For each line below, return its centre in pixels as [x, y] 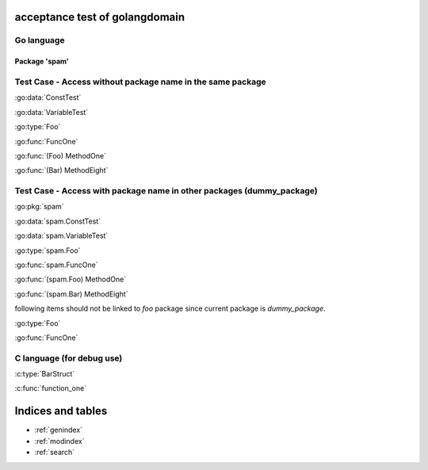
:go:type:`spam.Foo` [48, 250]
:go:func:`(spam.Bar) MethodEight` [71, 294]
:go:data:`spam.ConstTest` [58, 221]
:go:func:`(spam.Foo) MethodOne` [71, 279]
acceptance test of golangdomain [100, 17]
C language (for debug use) [69, 358]
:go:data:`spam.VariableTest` [61, 236]
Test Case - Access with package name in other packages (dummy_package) [166, 191]
